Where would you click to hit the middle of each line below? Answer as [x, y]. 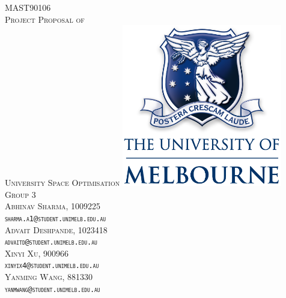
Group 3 [20, 194]
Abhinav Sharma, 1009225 [53, 206]
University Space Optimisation [62, 183]
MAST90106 [28, 7]
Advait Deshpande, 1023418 [56, 229]
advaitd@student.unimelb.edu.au [51, 243]
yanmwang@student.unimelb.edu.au [53, 289]
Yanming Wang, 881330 [49, 277]
